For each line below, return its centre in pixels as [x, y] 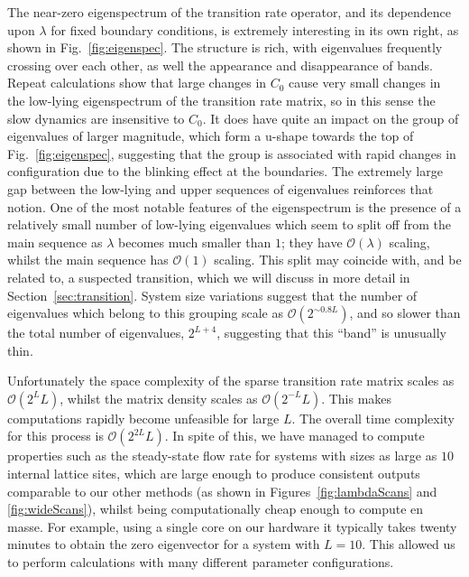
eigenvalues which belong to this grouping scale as [145, 313]
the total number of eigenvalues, [96, 333]
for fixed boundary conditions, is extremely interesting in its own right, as [255, 29]
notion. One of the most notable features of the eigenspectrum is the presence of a [234, 206]
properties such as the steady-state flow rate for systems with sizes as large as [222, 456]
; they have [312, 242]
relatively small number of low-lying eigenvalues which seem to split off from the [229, 224]
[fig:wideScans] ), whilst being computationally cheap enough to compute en [216, 509]
